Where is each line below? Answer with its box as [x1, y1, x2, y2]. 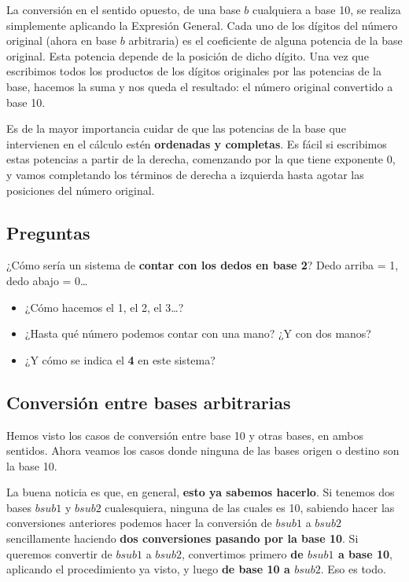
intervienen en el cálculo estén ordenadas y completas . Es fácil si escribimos [6, 135, 387, 152]
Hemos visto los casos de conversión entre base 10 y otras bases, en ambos [6, 426, 363, 443]
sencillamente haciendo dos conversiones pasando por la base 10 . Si [6, 530, 359, 547]
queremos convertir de [6, 545, 112, 562]
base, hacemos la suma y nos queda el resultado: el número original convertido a [6, 78, 393, 94]
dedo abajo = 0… [6, 272, 88, 288]
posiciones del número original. [6, 181, 155, 198]
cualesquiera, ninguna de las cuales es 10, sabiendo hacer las [105, 499, 395, 515]
